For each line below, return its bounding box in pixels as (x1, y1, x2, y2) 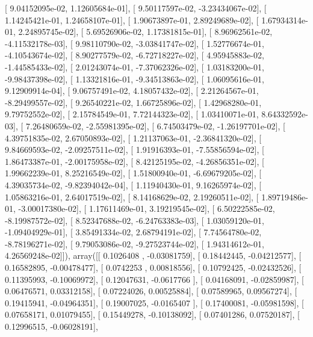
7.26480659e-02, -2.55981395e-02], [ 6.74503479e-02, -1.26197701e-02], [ (25, 119, 285, 132)
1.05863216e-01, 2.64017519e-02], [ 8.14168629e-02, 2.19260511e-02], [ (5, 190, 259, 203)
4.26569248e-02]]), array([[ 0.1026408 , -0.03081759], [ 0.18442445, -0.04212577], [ (5, 249, 302, 262)
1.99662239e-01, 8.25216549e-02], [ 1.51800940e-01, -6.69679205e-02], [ (5, 167, 262, 179)
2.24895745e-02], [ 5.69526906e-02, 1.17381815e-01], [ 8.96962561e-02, (18, 25, 273, 38)
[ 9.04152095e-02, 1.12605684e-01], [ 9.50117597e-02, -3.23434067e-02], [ (5, 2, 267, 14)
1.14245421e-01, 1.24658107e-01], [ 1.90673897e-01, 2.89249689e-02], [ (5, 13, 259, 26)
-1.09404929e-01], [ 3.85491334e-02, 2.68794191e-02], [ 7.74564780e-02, (5, 226, 262, 238)
